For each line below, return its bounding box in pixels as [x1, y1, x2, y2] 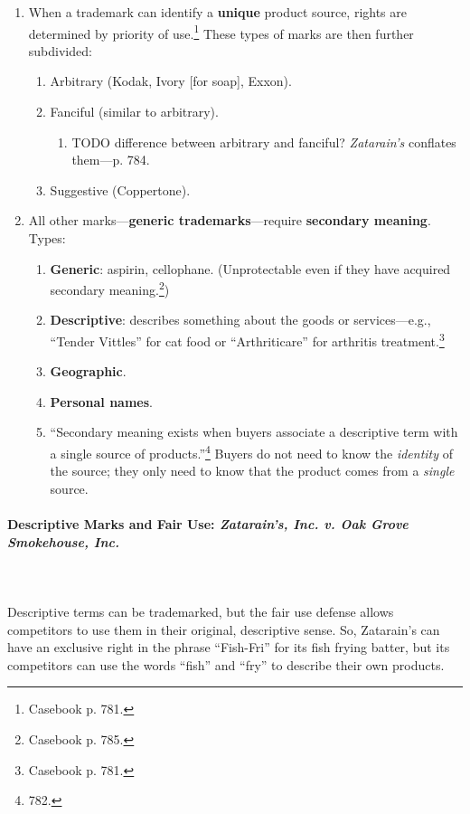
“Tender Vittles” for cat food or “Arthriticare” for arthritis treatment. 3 [50, 329, 445, 350]
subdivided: [28, 41, 92, 60]
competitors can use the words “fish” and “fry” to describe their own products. [7, 655, 445, 674]
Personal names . [50, 392, 153, 411]
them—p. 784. [71, 150, 150, 169]
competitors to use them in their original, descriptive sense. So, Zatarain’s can [7, 620, 440, 639]
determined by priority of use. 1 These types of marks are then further [28, 21, 414, 43]
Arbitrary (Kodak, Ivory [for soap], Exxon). [50, 71, 292, 90]
